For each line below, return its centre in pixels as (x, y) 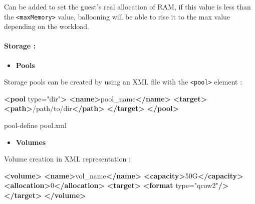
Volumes (31, 142)
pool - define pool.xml (35, 125)
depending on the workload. (47, 26)
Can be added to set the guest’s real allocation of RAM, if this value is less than (127, 6)
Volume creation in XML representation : (67, 159)
